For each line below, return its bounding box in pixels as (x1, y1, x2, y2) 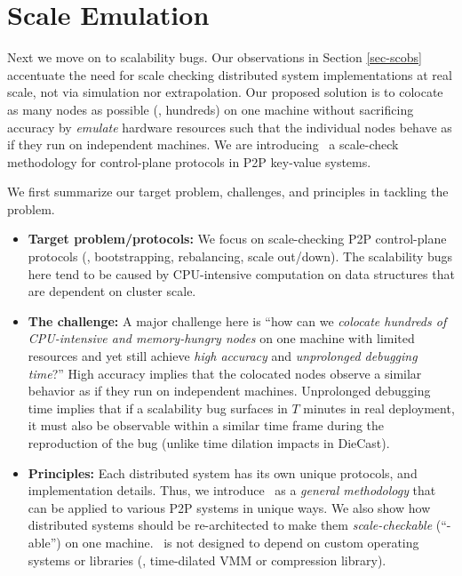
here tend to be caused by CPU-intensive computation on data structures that (28, 264, 455, 283)
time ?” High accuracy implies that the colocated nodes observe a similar (28, 364, 422, 382)
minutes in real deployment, (303, 398, 455, 417)
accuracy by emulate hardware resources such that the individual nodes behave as (7, 117, 452, 136)
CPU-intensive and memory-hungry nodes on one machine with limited (28, 329, 415, 348)
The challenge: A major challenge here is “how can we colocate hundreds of (28, 311, 447, 330)
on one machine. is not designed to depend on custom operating (65, 532, 419, 551)
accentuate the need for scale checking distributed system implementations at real (7, 65, 452, 84)
